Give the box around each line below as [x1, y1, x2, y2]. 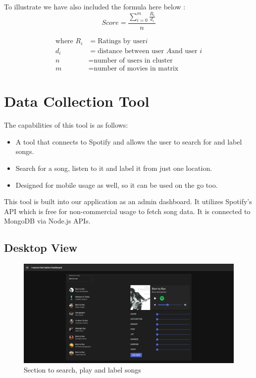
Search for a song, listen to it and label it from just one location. [15, 162, 212, 173]
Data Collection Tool [4, 91, 150, 111]
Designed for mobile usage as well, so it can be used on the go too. [15, 179, 218, 190]
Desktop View [4, 240, 78, 255]
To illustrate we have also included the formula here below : [4, 1, 186, 11]
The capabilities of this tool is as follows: [4, 120, 128, 130]
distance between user [98, 47, 164, 55]
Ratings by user [98, 38, 146, 45]
